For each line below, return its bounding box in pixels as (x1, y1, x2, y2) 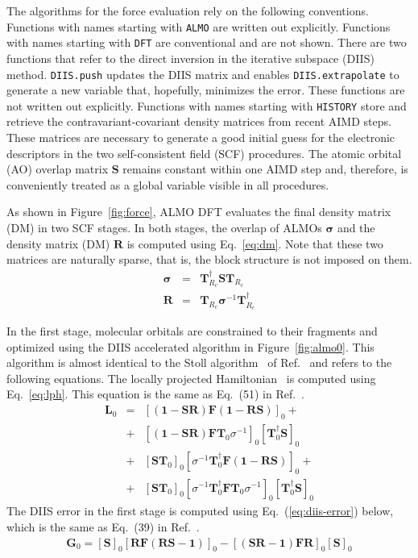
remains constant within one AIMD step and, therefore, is (122, 160, 408, 177)
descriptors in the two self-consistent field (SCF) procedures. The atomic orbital (6, 144, 402, 161)
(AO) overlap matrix (6, 160, 109, 177)
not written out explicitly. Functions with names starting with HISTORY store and (6, 97, 407, 114)
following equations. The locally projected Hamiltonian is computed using (6, 369, 376, 386)
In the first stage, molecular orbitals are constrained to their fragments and (6, 323, 378, 339)
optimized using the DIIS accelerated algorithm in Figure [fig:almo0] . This (6, 338, 375, 355)
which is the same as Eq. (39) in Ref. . (6, 518, 200, 535)
